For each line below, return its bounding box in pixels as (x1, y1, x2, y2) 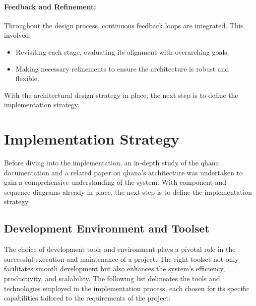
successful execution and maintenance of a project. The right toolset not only (4, 253, 239, 264)
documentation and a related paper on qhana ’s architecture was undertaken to (4, 167, 243, 177)
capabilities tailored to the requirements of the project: (4, 293, 171, 303)
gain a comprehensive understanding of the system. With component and (4, 177, 227, 187)
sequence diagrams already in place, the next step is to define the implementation (4, 186, 252, 197)
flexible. (15, 73, 39, 83)
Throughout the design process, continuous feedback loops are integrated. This (4, 20, 244, 30)
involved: (4, 30, 31, 40)
